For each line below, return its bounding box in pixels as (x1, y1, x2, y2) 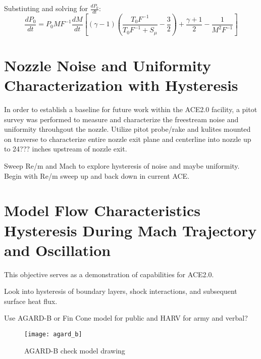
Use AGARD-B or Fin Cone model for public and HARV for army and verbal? (4, 313, 248, 323)
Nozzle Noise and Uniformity (4, 55, 212, 75)
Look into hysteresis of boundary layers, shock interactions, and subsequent (4, 286, 237, 296)
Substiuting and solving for (4, 3, 88, 13)
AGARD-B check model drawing (24, 345, 125, 355)
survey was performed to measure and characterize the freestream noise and (4, 114, 239, 124)
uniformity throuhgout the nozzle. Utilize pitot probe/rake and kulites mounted (4, 124, 251, 134)
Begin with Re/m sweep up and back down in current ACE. (4, 170, 190, 181)
